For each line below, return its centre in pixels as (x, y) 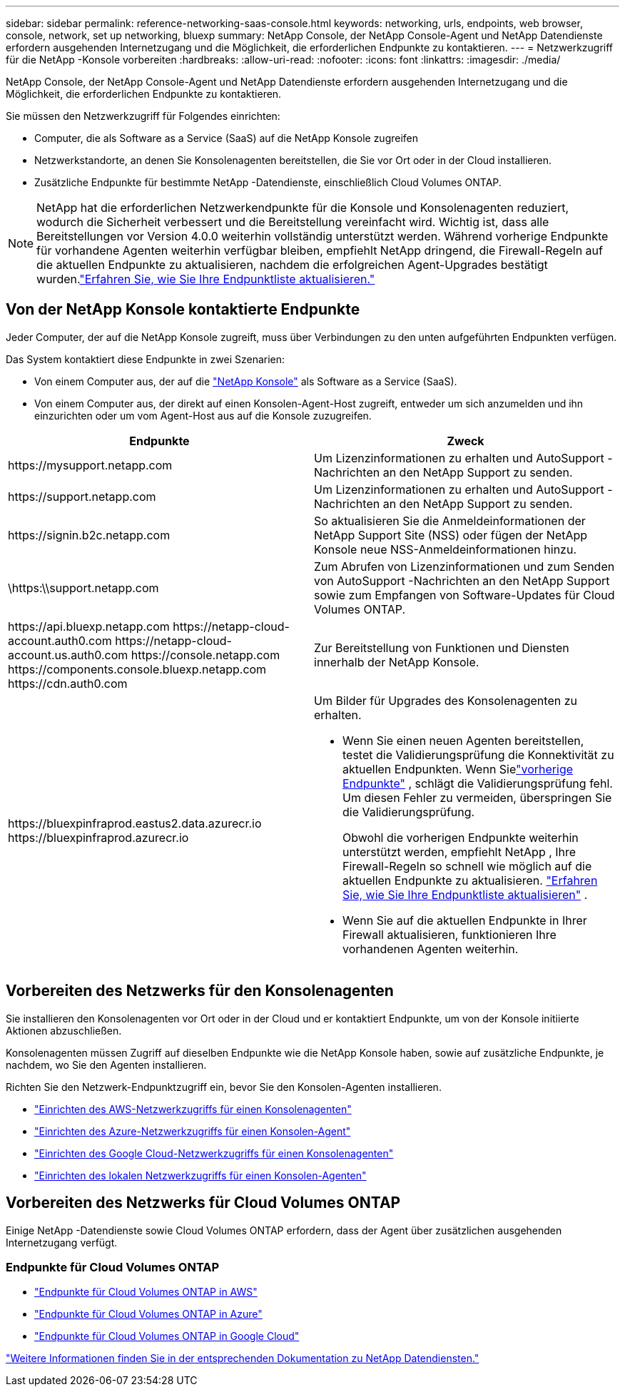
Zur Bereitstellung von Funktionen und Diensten (442, 647)
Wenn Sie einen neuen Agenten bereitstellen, (463, 740)
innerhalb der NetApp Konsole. (397, 662)
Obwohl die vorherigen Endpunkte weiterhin (461, 837)
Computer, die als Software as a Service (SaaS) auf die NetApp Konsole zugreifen (227, 138)
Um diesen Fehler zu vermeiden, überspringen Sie (477, 797)
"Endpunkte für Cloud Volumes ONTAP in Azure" (148, 1314)
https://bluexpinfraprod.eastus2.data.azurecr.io (135, 823)
